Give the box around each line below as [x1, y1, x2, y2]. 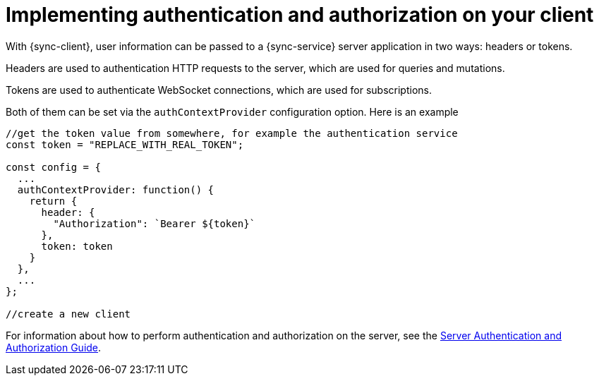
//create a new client [6, 308, 131, 320]
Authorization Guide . [6, 341, 102, 353]
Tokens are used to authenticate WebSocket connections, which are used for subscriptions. [6, 83, 432, 96]
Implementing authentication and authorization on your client [6, 3, 594, 27]
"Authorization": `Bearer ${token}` [53, 217, 256, 229]
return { [29, 195, 78, 207]
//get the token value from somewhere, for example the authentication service [6, 127, 458, 139]
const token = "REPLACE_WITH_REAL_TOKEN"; [6, 138, 244, 150]
